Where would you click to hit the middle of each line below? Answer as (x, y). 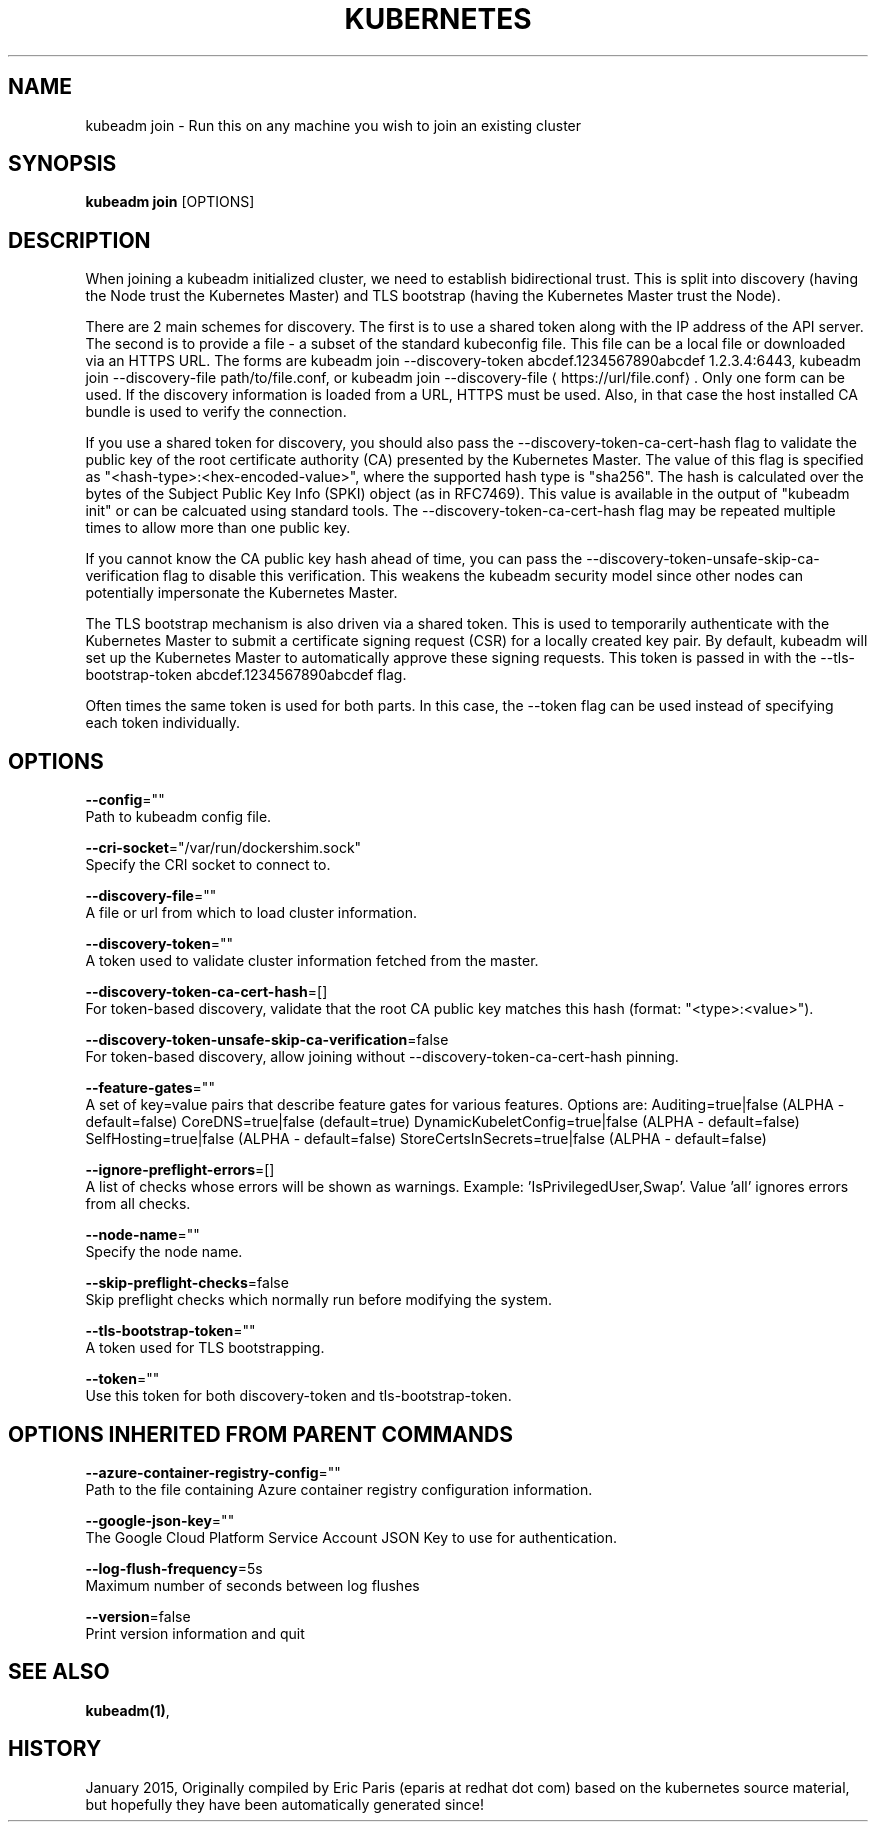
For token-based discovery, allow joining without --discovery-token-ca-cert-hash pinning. (382, 1057)
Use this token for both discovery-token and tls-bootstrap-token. (298, 1396)
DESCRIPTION (79, 240)
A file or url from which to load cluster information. (251, 913)
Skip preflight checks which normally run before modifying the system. (318, 1300)
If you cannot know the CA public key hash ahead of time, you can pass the (334, 559)
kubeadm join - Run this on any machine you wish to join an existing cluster (333, 125)
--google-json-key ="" (160, 1520)
